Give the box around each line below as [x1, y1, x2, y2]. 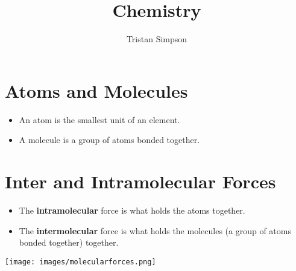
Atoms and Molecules [5, 78, 188, 103]
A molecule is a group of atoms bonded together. [19, 133, 200, 146]
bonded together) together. [19, 236, 119, 249]
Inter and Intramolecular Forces [5, 169, 276, 194]
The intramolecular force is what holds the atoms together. [19, 203, 245, 216]
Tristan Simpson [126, 33, 187, 45]
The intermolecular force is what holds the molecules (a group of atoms [19, 224, 291, 237]
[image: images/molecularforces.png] [5, 257, 156, 266]
